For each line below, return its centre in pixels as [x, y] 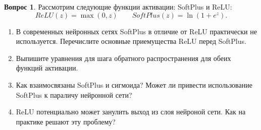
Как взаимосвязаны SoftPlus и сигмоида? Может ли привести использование [134, 84]
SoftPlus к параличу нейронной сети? [74, 94]
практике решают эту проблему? [66, 121]
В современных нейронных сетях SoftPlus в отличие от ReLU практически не [136, 31]
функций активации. [47, 68]
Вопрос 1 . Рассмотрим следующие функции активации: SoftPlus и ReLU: [118, 7]
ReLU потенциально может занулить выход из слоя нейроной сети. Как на [131, 112]
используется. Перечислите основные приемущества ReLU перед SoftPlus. [131, 41]
